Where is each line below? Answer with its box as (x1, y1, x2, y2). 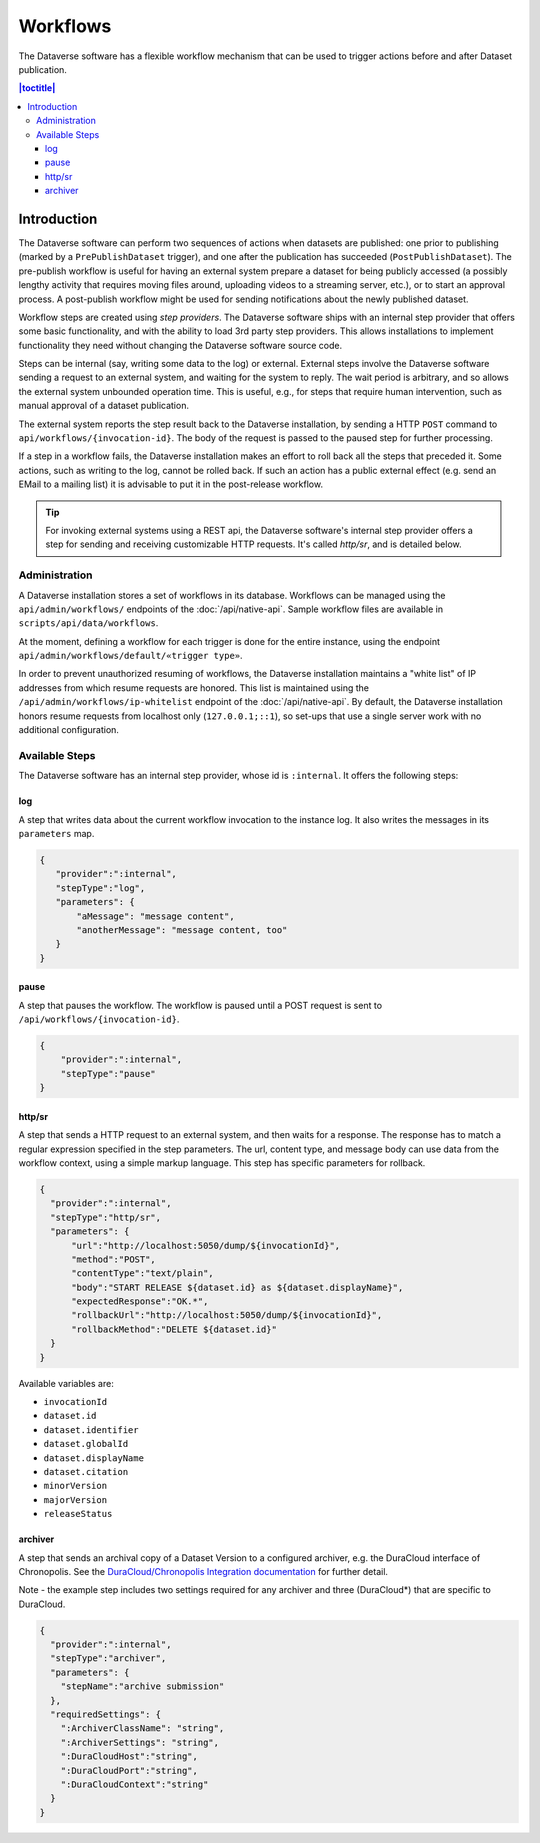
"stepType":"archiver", (50, 1653, 167, 1664)
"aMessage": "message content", (76, 910, 235, 922)
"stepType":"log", (55, 882, 146, 894)
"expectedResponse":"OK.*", (71, 1296, 209, 1307)
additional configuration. (18, 724, 120, 736)
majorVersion (43, 1494, 108, 1505)
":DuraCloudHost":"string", (60, 1751, 199, 1762)
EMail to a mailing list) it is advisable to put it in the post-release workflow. (18, 478, 324, 490)
